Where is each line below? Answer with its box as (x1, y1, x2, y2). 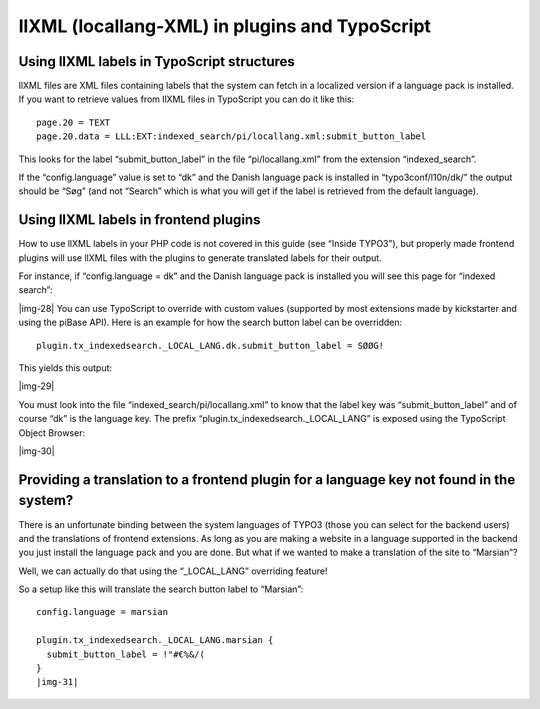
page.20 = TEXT (36, 116, 111, 128)
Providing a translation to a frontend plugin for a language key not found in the (18, 471, 516, 488)
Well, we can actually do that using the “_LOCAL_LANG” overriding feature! (18, 565, 328, 577)
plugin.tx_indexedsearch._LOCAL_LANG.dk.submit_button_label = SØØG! (36, 340, 385, 351)
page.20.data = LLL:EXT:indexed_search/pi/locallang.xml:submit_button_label (36, 131, 427, 142)
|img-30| (18, 445, 55, 457)
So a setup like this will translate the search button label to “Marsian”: (18, 583, 304, 595)
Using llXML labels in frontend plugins (18, 211, 261, 229)
